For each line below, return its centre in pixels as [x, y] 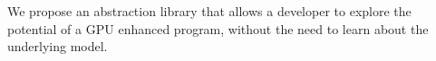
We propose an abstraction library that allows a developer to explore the [209, 11]
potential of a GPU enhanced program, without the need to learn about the [218, 28]
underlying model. [58, 46]
